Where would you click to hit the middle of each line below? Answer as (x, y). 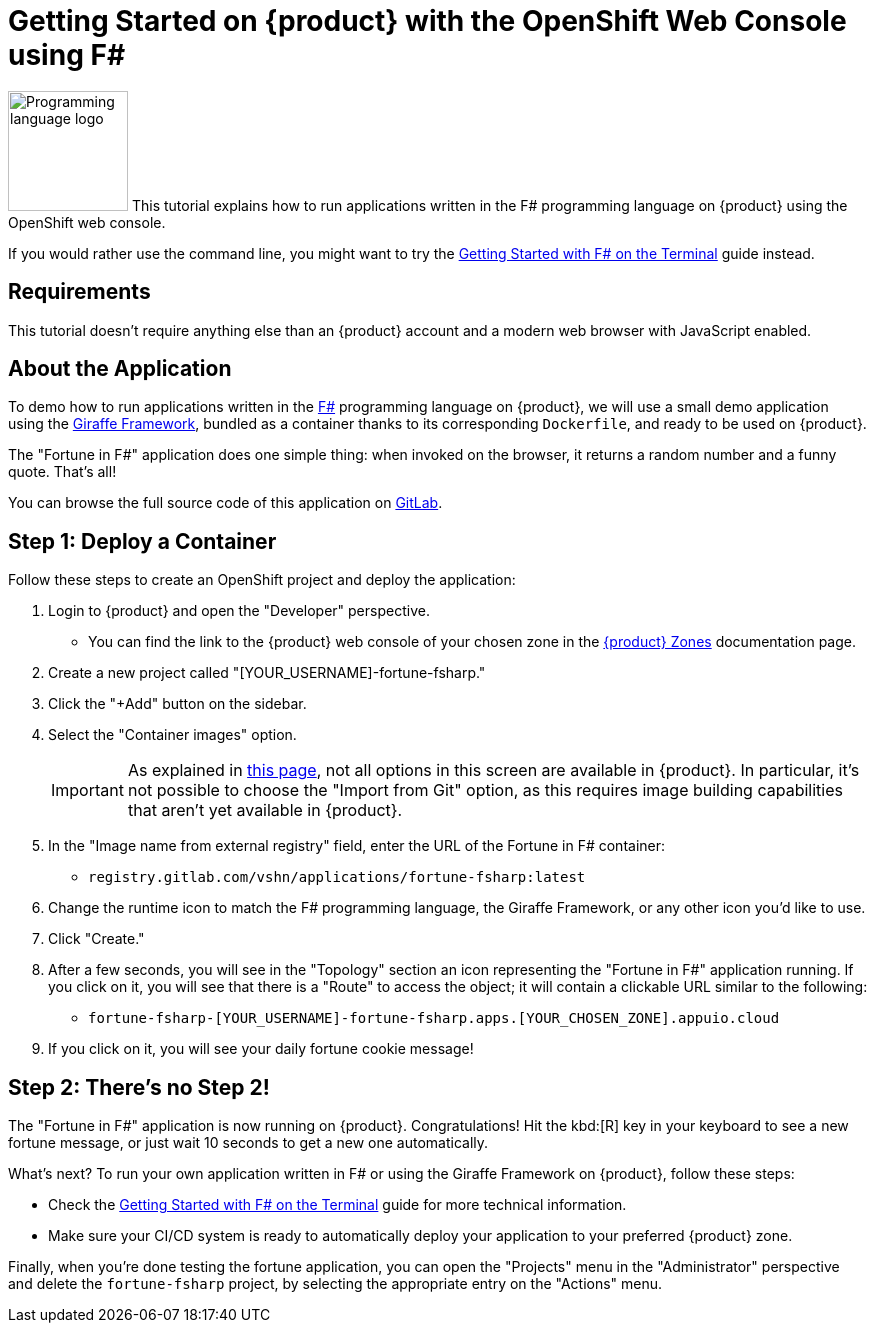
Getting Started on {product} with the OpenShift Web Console (427, 21)
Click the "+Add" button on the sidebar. (177, 704)
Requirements (79, 292)
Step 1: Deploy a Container (142, 541)
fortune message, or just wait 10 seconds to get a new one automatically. (248, 1143)
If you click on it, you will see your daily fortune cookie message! (261, 1049)
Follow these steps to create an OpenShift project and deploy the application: (262, 580)
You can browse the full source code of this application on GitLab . (225, 503)
